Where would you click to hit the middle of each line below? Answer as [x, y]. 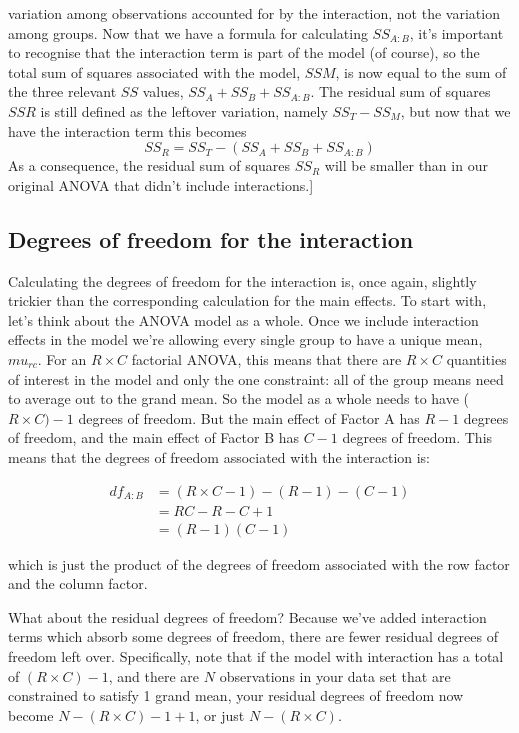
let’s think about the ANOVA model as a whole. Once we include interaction [243, 319]
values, [163, 91]
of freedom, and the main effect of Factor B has [154, 437]
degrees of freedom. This [417, 437]
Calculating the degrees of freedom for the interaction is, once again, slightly [242, 280]
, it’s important [456, 32]
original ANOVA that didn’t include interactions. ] [161, 184]
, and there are [154, 675]
